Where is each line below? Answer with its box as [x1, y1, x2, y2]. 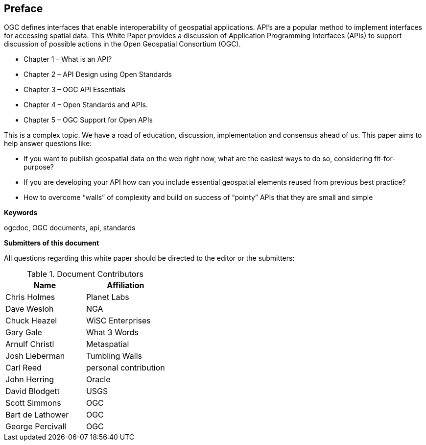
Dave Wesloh [5, 304, 54, 314]
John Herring [5, 374, 54, 385]
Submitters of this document [4, 239, 99, 247]
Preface [4, 2, 43, 15]
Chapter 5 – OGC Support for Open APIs [24, 116, 153, 124]
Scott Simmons [5, 398, 61, 408]
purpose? [24, 163, 54, 172]
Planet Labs [86, 292, 129, 302]
